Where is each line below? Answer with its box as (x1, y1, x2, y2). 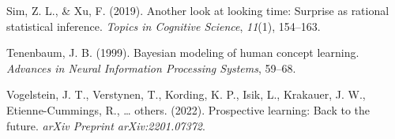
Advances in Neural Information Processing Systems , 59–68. (6, 59, 296, 76)
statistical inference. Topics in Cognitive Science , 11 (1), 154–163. (6, 17, 321, 34)
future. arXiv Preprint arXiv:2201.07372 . (6, 117, 205, 133)
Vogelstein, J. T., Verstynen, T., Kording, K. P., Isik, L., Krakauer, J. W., (6, 86, 366, 103)
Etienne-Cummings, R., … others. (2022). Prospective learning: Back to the (6, 101, 371, 118)
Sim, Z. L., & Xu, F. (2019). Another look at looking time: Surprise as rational (6, 2, 389, 18)
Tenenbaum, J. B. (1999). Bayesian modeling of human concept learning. (6, 44, 359, 61)
